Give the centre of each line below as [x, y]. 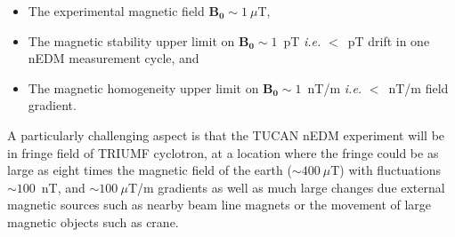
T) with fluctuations [386, 170]
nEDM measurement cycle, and [114, 58]
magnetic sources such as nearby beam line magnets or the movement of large [219, 205]
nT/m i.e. [335, 87]
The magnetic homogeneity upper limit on [143, 87]
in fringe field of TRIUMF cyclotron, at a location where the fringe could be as [223, 152]
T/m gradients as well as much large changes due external [286, 187]
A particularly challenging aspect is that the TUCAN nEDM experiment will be [226, 134]
